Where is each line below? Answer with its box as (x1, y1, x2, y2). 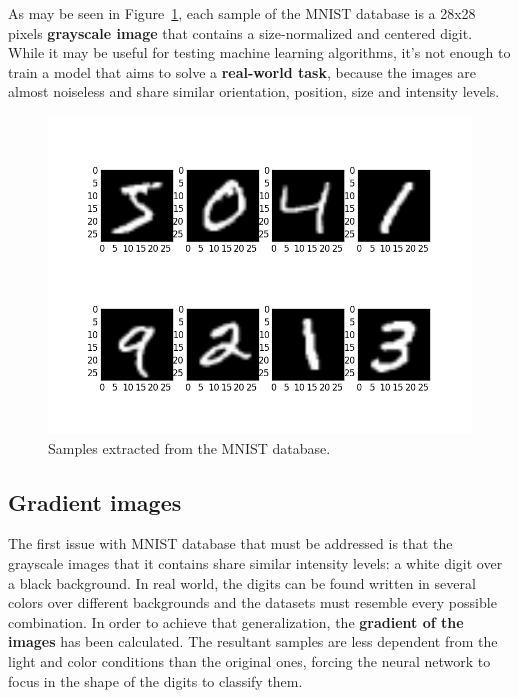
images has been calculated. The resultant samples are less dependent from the (8, 631, 498, 652)
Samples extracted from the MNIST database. (48, 437, 331, 458)
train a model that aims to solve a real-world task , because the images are (8, 61, 477, 82)
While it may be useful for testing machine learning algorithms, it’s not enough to (8, 42, 511, 63)
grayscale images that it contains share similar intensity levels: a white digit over (8, 552, 503, 573)
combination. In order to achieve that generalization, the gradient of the (8, 611, 464, 632)
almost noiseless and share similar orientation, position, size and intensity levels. (8, 81, 500, 102)
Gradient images (8, 486, 182, 517)
